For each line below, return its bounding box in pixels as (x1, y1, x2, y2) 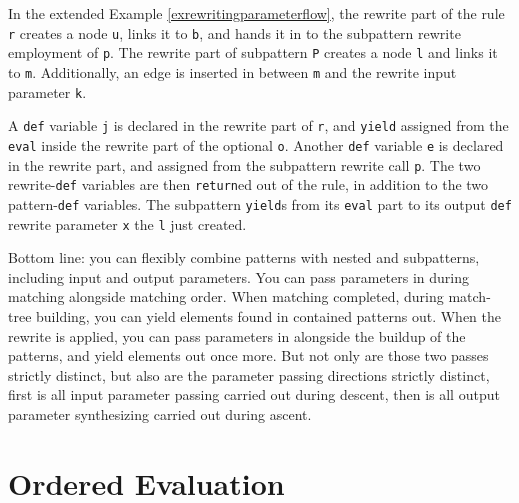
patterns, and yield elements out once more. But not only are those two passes (8, 345, 489, 366)
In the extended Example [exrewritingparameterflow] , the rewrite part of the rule (8, 3, 505, 23)
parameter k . (8, 81, 87, 102)
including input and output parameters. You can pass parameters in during (8, 266, 470, 287)
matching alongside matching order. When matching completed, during (8, 286, 444, 307)
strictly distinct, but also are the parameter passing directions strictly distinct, (8, 364, 490, 385)
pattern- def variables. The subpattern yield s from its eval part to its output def (8, 193, 512, 214)
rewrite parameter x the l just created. (8, 213, 247, 234)
